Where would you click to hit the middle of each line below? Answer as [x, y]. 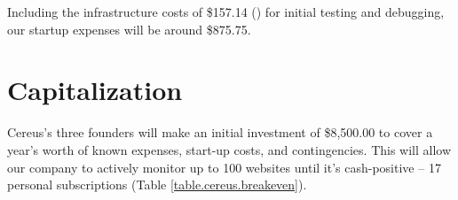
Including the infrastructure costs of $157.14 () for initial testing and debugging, [226, 12]
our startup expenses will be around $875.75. [129, 29]
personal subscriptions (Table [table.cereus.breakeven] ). [157, 185]
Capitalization [95, 90]
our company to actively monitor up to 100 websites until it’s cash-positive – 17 [224, 167]
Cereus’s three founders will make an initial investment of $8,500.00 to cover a [220, 132]
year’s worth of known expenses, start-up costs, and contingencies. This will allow [229, 149]
